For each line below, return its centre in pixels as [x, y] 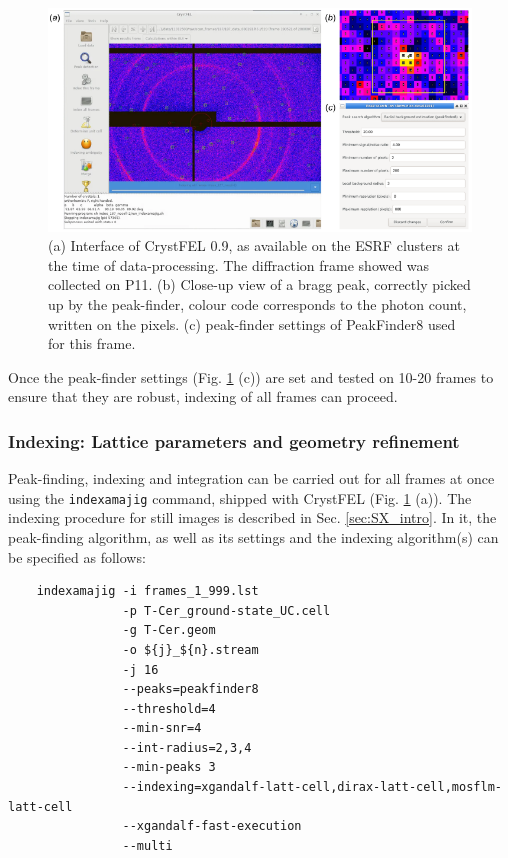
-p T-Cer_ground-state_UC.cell [226, 610]
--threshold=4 [169, 708]
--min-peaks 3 [169, 767]
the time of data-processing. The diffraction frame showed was [239, 264]
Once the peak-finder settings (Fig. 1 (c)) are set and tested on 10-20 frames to [251, 376]
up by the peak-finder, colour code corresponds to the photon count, [257, 303]
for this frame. [92, 343]
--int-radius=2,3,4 [187, 747]
